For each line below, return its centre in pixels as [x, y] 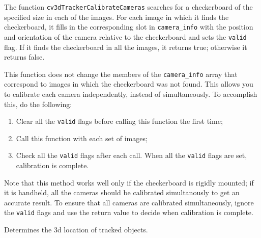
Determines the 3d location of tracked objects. [76, 230]
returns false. [24, 57]
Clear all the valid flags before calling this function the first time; [119, 121]
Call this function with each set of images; [82, 138]
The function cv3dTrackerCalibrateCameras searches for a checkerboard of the [128, 7]
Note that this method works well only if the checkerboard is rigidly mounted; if [129, 182]
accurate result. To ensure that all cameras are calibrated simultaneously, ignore [129, 202]
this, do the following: [38, 104]
